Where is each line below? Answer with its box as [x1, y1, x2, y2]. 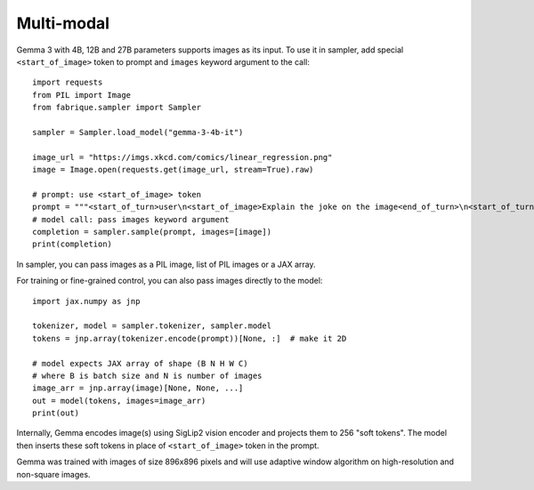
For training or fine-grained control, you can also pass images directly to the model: [16, 276, 323, 286]
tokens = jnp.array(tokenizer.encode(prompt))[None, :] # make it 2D [32, 333, 347, 343]
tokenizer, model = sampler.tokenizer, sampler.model [32, 321, 271, 331]
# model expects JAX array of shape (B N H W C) [32, 358, 248, 368]
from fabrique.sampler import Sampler [32, 102, 202, 113]
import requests [32, 77, 103, 88]
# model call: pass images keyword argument [32, 214, 231, 224]
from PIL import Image [32, 90, 132, 100]
